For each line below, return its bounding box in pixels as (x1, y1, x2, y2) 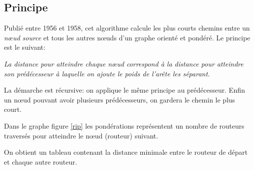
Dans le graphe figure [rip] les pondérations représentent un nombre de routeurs (4, 120, 245, 131)
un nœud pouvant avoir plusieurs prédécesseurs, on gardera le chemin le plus (4, 94, 235, 104)
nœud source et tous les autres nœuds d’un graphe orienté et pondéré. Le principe (4, 32, 251, 42)
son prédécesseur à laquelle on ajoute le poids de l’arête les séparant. (4, 68, 210, 78)
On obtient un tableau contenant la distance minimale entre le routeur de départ (4, 147, 248, 157)
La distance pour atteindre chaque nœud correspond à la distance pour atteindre (4, 58, 244, 68)
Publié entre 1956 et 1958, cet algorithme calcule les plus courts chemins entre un (4, 23, 250, 33)
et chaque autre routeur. (4, 156, 77, 167)
